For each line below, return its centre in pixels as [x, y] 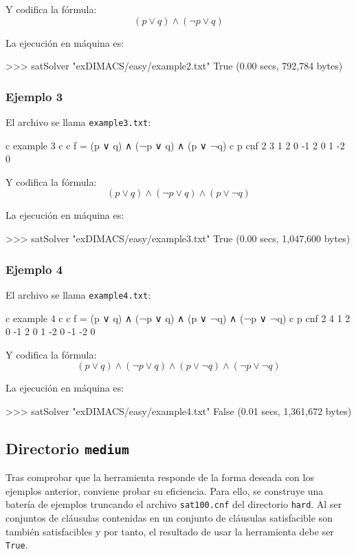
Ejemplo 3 [34, 96]
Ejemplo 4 [34, 269]
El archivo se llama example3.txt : [78, 122]
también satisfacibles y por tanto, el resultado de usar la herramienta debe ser [170, 531]
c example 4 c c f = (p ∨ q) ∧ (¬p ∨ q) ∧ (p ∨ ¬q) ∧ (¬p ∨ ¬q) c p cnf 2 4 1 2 [178, 318]
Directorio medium [67, 448]
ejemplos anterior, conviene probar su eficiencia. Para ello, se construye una [165, 490]
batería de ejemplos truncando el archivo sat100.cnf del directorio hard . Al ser [174, 504]
